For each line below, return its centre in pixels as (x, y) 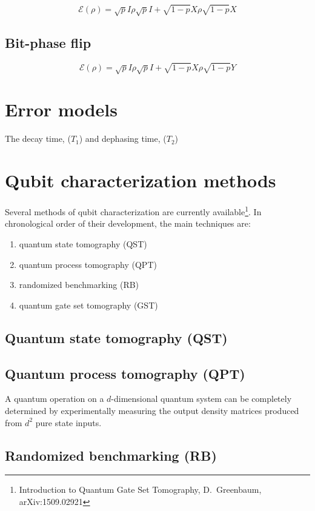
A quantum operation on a (55, 399)
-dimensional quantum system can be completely (201, 399)
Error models (61, 109)
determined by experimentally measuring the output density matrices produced (152, 410)
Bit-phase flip (48, 42)
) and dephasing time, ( (123, 139)
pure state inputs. (68, 422)
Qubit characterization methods (141, 180)
